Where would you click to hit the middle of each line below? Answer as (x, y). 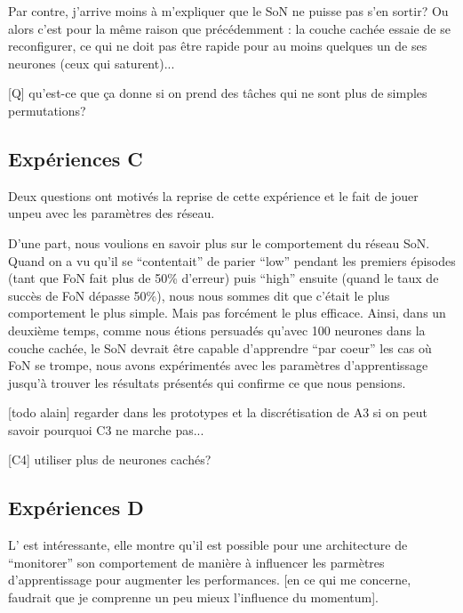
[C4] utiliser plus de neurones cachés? (110, 460)
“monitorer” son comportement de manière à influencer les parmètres (196, 562)
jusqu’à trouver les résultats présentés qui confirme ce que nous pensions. (207, 382)
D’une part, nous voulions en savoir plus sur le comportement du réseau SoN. (219, 242)
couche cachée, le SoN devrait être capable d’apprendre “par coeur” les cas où (220, 347)
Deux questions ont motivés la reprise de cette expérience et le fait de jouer (213, 195)
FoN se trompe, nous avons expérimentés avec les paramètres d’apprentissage (218, 365)
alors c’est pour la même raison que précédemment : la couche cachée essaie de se (229, 28)
